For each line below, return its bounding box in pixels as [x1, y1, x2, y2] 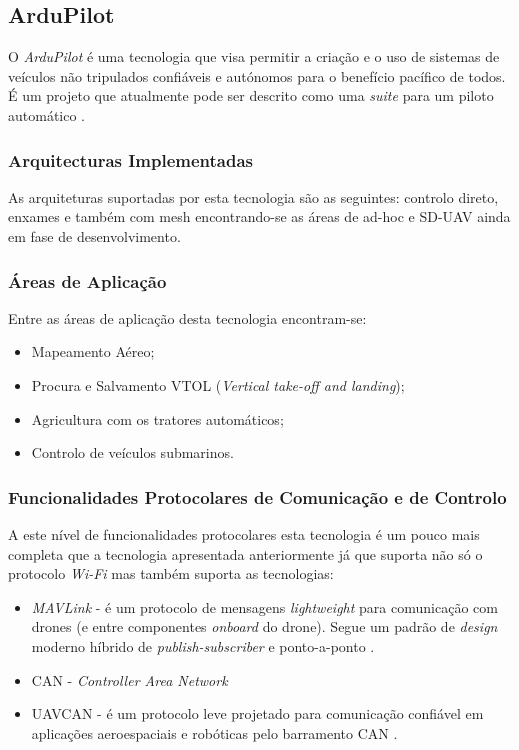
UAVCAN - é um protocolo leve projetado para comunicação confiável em [31, 703, 484, 724]
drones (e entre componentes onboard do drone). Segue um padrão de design [31, 616, 498, 637]
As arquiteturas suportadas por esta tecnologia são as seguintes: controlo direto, [8, 186, 499, 207]
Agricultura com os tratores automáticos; [31, 408, 284, 429]
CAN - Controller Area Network [31, 669, 228, 690]
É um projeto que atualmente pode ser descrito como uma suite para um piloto [8, 85, 494, 106]
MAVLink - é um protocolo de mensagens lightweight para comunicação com [31, 596, 498, 617]
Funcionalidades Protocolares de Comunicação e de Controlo [8, 484, 507, 509]
